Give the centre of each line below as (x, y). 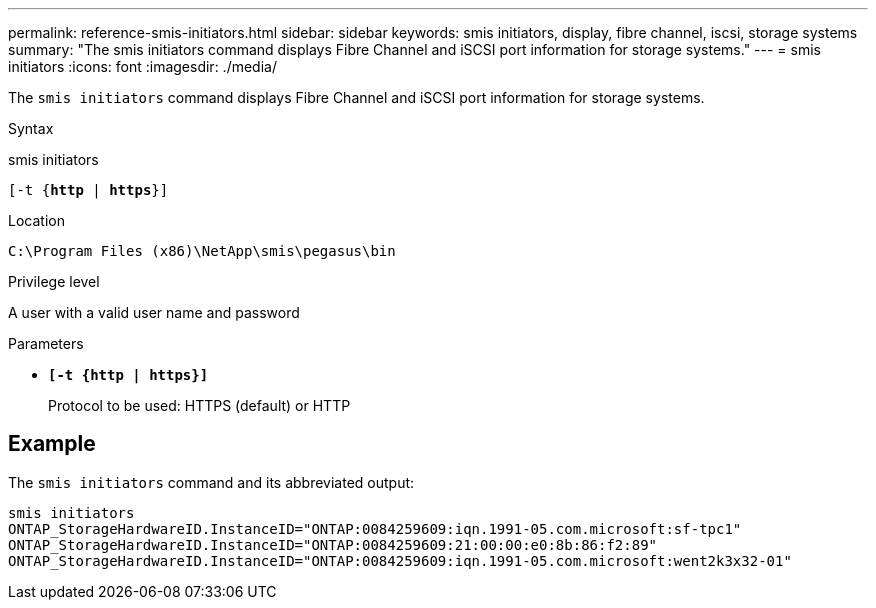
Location (36, 220)
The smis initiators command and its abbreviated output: (211, 482)
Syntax (31, 128)
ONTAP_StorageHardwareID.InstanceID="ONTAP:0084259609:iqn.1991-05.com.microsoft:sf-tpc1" (375, 528)
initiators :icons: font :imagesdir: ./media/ (142, 66)
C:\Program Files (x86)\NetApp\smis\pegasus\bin (202, 251)
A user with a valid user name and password (154, 312)
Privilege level (54, 281)
